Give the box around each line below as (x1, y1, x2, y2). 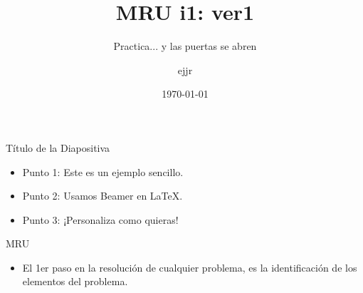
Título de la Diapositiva (6, 140, 110, 155)
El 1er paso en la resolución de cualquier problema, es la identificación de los (22, 259, 357, 274)
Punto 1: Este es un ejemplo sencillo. (22, 164, 184, 179)
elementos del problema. (22, 274, 128, 289)
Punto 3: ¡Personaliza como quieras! (22, 212, 179, 227)
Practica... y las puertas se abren (113, 38, 257, 53)
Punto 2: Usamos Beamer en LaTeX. (22, 188, 183, 203)
